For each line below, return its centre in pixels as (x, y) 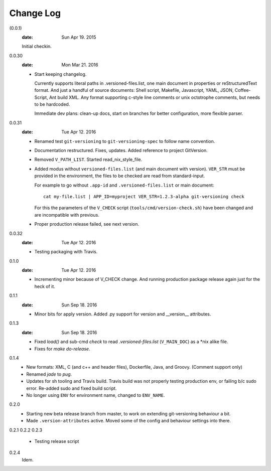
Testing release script (57, 441)
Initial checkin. (37, 46)
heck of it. (45, 286)
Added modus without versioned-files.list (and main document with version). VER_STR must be (140, 169)
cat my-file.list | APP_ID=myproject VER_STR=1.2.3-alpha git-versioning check (144, 196)
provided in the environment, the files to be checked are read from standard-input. (120, 176)
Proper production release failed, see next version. (87, 224)
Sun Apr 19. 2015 (79, 37)
